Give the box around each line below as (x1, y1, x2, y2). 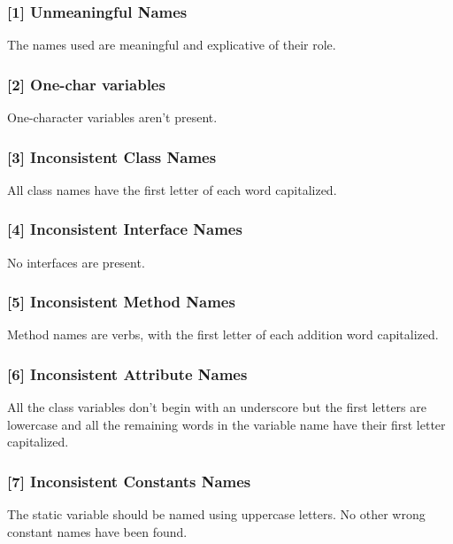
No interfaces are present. (7, 253, 145, 271)
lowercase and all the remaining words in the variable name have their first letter (7, 415, 446, 433)
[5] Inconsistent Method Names (7, 291, 235, 313)
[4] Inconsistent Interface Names (7, 218, 242, 240)
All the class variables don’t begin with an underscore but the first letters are (7, 398, 426, 416)
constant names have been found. (7, 522, 188, 540)
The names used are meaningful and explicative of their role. (7, 35, 336, 54)
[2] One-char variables (7, 73, 165, 95)
